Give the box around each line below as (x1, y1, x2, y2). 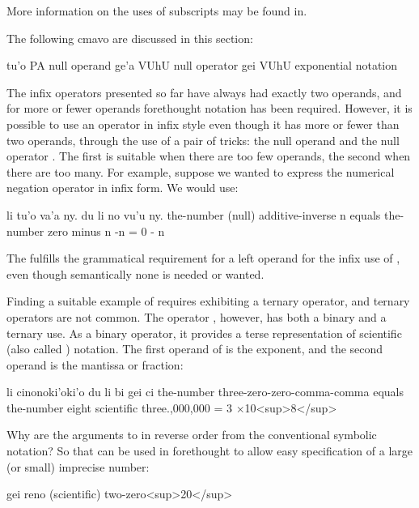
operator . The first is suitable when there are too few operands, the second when (6, 147, 411, 164)
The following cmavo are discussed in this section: (6, 29, 253, 46)
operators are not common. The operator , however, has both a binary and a (6, 308, 387, 325)
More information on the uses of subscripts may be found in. (6, 2, 307, 19)
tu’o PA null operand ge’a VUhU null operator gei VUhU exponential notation (6, 57, 397, 74)
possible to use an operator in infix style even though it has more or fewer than (6, 115, 400, 132)
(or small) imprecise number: (6, 458, 150, 475)
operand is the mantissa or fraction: (6, 356, 184, 373)
